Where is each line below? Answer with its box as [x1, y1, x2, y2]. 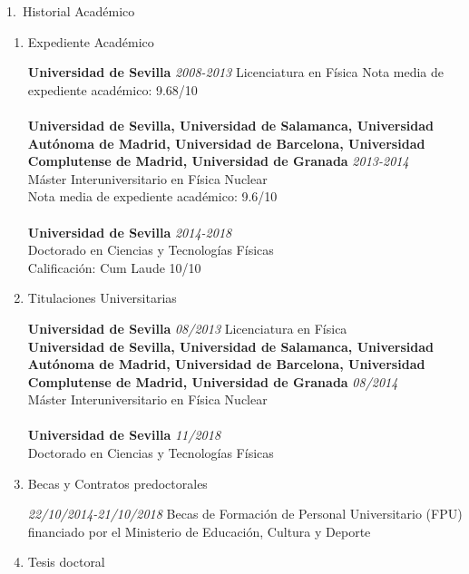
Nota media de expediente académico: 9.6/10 [27, 187, 278, 206]
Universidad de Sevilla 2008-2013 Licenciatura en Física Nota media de [27, 63, 445, 82]
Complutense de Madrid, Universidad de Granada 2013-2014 [27, 151, 409, 170]
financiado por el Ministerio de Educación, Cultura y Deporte [27, 521, 371, 540]
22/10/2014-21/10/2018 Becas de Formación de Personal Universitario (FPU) [27, 504, 463, 523]
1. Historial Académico [6, 2, 135, 20]
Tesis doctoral [27, 552, 105, 571]
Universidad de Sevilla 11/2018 [27, 425, 221, 444]
